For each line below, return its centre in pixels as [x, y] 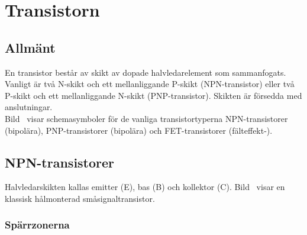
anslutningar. [29, 107]
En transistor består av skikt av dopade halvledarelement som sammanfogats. [146, 72]
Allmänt [30, 47]
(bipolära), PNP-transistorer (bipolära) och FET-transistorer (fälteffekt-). [139, 130]
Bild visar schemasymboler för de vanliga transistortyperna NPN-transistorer [146, 118]
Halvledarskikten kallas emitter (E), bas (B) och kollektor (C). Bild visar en [145, 187]
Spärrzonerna [37, 225]
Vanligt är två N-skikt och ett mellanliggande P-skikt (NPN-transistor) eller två [150, 84]
